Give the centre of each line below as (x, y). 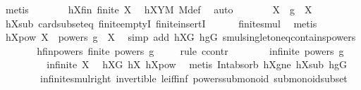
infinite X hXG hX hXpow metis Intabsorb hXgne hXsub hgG (197, 64)
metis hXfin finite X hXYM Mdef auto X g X (159, 9)
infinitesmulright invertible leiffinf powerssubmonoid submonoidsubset (194, 78)
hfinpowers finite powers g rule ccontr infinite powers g (190, 50)
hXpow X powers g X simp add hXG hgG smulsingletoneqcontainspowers (180, 37)
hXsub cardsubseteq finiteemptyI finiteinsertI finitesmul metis (161, 23)
